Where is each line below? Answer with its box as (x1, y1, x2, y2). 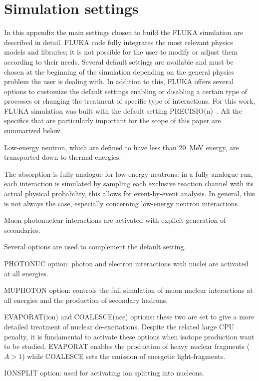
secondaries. (4, 224, 40, 235)
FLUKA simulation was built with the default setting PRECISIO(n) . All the (4, 105, 242, 116)
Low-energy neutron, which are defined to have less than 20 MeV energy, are (4, 142, 239, 152)
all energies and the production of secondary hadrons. (4, 294, 168, 305)
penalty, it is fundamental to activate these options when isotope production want (4, 331, 255, 341)
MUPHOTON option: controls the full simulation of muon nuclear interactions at (4, 285, 253, 295)
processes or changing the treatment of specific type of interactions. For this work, (4, 96, 256, 106)
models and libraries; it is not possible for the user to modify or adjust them (4, 47, 238, 57)
